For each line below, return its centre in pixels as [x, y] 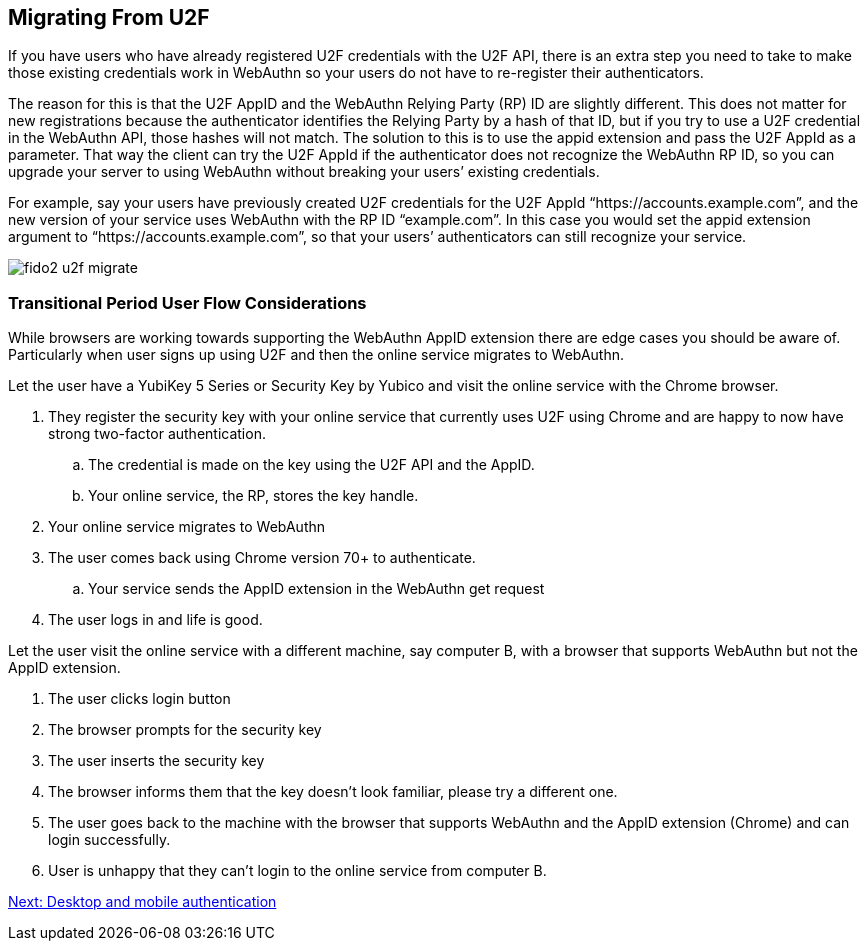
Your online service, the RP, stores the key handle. [253, 496]
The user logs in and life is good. [155, 620]
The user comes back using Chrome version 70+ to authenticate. [262, 558]
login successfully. [109, 840]
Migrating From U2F [109, 17]
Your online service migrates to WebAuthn [187, 527]
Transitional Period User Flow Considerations [187, 302]
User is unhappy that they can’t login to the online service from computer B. [297, 871]
